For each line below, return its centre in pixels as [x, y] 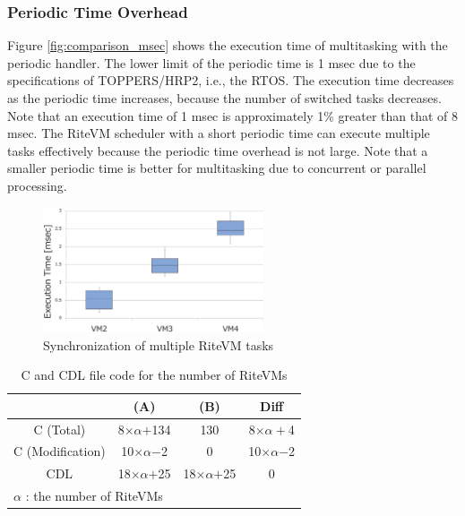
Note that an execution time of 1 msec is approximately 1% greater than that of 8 [233, 115]
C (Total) [60, 429]
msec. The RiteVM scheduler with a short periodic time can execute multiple [219, 133]
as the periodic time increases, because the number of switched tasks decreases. [224, 98]
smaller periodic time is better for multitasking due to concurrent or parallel [217, 168]
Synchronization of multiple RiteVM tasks [159, 344]
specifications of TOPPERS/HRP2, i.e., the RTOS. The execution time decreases [231, 80]
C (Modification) [60, 451]
